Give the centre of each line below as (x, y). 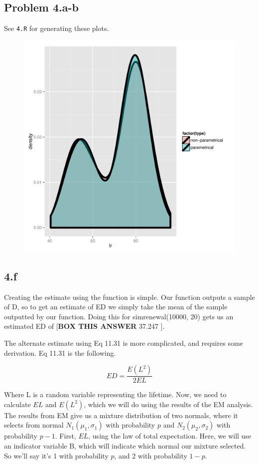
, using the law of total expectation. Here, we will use (170, 436)
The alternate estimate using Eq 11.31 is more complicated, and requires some (124, 343)
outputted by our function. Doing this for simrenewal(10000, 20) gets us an (119, 316)
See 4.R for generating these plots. (57, 28)
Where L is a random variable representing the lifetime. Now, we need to (115, 394)
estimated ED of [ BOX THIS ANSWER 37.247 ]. (84, 326)
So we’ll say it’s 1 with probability (56, 455)
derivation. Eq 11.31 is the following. (60, 352)
